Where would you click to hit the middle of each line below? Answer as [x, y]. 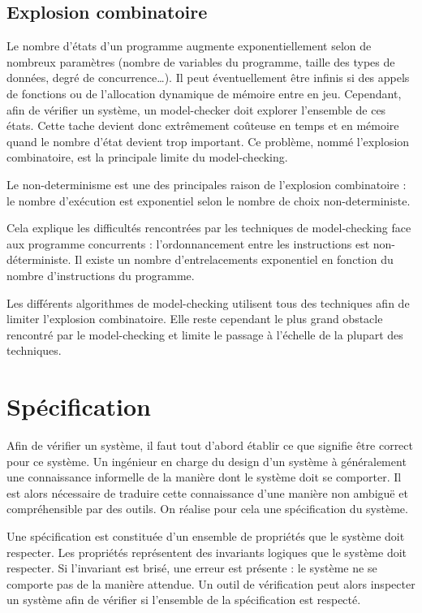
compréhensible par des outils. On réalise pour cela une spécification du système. [207, 509]
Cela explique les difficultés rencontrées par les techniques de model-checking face [209, 228]
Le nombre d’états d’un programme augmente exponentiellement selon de [189, 46]
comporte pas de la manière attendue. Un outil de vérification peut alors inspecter [211, 583]
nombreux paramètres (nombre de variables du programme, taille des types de [201, 61]
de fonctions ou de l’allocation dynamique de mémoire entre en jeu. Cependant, [204, 93]
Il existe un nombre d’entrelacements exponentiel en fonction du [234, 259]
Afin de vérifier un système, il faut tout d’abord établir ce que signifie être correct [210, 445]
